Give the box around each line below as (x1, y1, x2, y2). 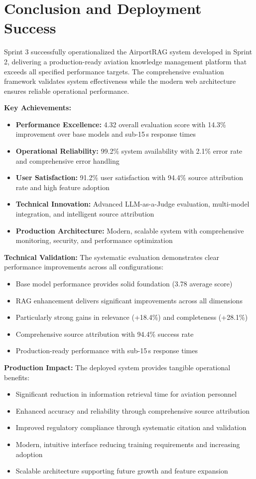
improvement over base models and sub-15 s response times (15, 129, 196, 139)
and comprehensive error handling (15, 155, 120, 166)
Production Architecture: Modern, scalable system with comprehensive (15, 225, 244, 236)
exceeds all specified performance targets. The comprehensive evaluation (4, 66, 224, 76)
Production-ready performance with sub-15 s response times (15, 345, 198, 356)
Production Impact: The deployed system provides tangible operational (4, 362, 231, 372)
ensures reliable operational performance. (4, 85, 129, 96)
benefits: (4, 372, 30, 382)
